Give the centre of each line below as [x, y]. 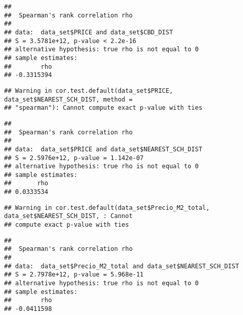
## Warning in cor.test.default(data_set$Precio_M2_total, [107, 208]
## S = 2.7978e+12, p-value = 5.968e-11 [74, 275]
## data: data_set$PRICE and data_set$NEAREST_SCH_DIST [103, 149]
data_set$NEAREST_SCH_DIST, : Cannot [68, 216]
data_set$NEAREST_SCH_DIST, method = [68, 99]
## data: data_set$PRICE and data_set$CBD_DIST [89, 32]
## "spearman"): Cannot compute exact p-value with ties [103, 108]
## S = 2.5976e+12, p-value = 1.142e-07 [74, 158]
